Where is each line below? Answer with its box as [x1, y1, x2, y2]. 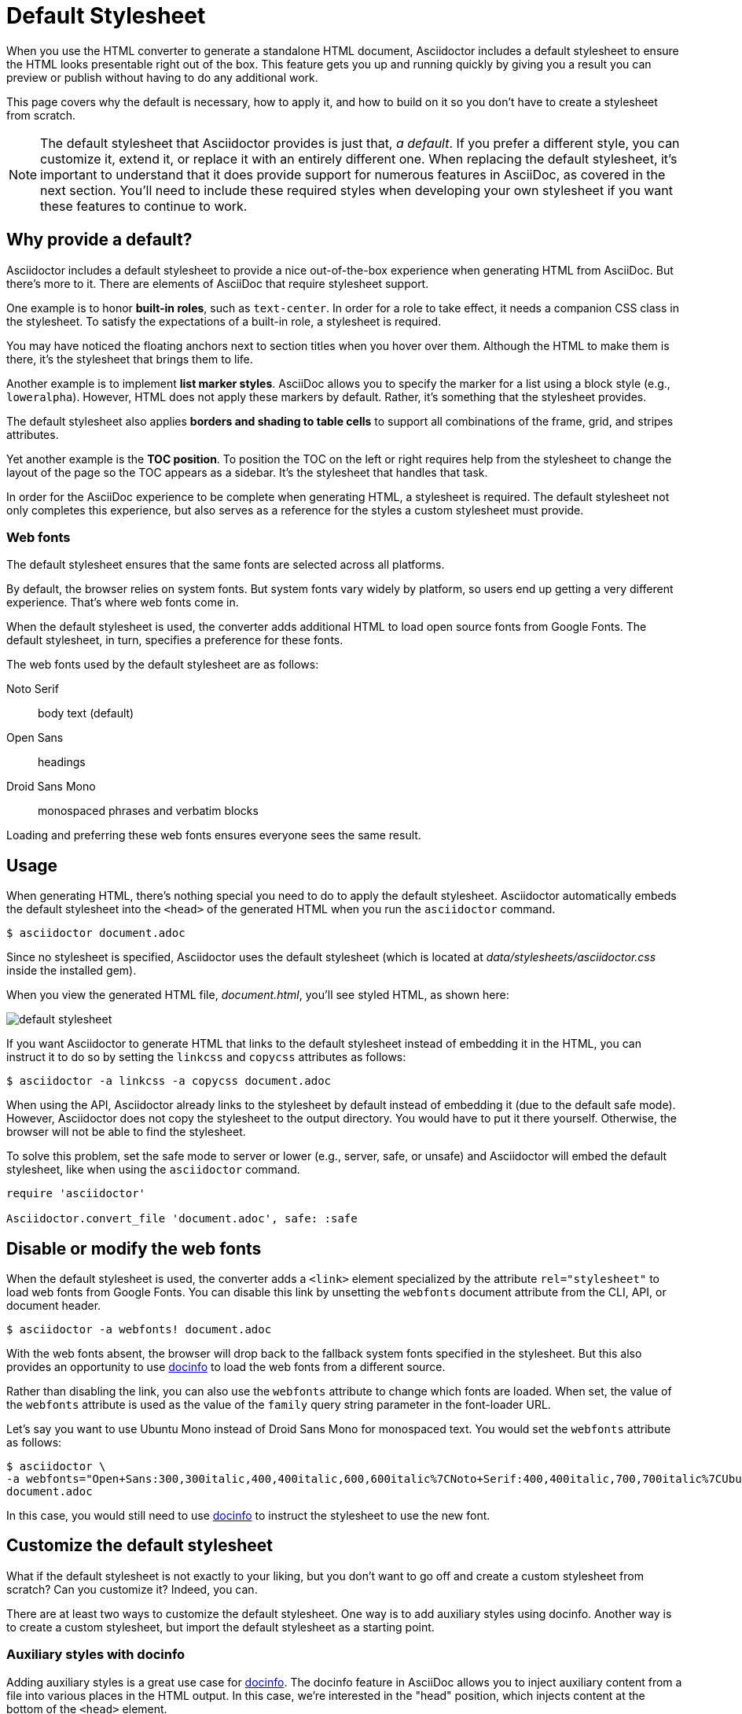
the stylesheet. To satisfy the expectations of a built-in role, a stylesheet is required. [6, 314, 442, 328]
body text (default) [38, 706, 134, 721]
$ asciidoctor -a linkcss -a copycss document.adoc [6, 1074, 332, 1088]
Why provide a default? [6, 230, 193, 250]
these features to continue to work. [40, 197, 248, 214]
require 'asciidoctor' [6, 1187, 146, 1200]
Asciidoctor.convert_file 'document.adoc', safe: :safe [6, 1212, 358, 1226]
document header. [6, 1299, 101, 1313]
